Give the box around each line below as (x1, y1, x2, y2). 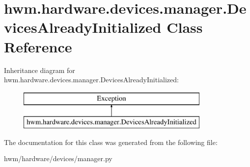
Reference (4, 36, 72, 56)
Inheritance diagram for (4, 65, 75, 75)
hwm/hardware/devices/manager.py (4, 153, 112, 164)
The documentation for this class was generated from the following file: (4, 137, 218, 147)
